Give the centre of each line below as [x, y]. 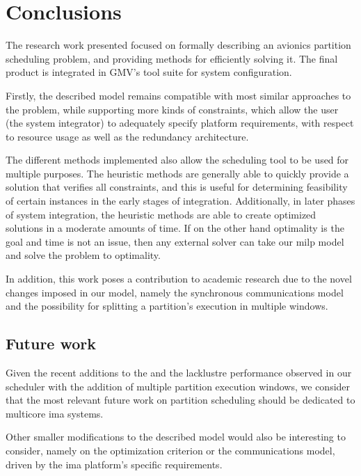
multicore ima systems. [55, 413]
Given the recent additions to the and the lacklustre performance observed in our [179, 373]
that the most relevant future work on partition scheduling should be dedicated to [180, 400]
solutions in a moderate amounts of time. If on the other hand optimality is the [175, 228]
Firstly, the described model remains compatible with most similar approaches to [178, 95]
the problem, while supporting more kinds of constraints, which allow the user [172, 109]
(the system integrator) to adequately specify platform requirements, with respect [180, 123]
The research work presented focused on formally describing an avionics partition [178, 45]
